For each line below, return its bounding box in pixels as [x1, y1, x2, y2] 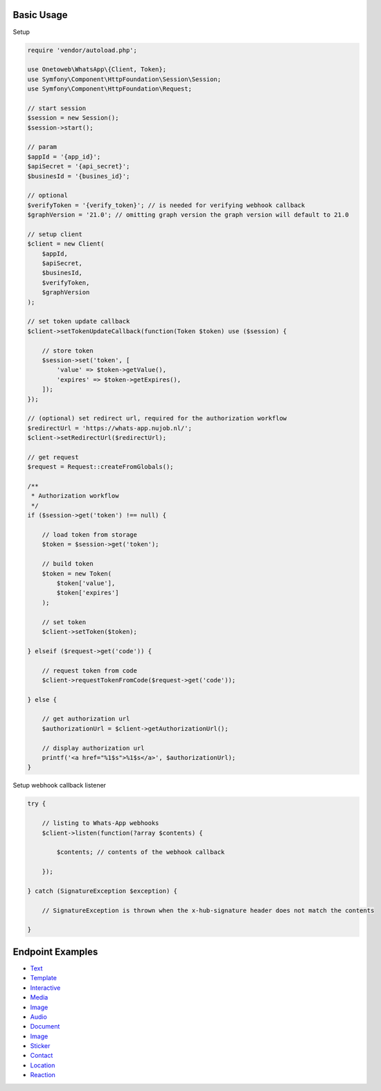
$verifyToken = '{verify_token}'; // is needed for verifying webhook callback [27, 201, 305, 209]
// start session [27, 104, 87, 112]
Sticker [30, 1042, 51, 1050]
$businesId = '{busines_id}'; [27, 172, 130, 180]
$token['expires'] [56, 589, 119, 597]
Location [30, 1061, 55, 1070]
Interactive [30, 984, 61, 992]
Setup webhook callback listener [12, 781, 107, 790]
